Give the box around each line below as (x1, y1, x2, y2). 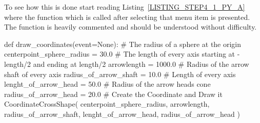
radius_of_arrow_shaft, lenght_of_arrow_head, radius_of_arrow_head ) (4, 108, 240, 119)
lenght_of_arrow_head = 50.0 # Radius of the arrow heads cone (4, 79, 211, 89)
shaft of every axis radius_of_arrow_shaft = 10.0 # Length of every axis (4, 68, 236, 79)
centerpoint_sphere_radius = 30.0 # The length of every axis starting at (4, 48, 235, 59)
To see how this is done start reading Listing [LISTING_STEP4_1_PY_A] (4, 2, 245, 12)
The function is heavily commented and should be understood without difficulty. (4, 21, 257, 32)
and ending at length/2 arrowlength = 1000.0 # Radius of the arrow (33, 58, 249, 69)
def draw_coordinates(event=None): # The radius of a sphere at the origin (4, 38, 242, 49)
